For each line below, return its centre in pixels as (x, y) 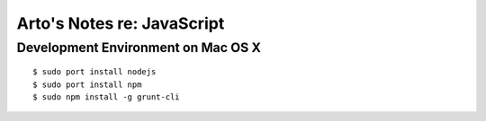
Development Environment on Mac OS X (139, 48)
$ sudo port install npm (87, 84)
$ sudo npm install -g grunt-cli (106, 97)
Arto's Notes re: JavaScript (121, 23)
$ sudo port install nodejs (94, 72)
